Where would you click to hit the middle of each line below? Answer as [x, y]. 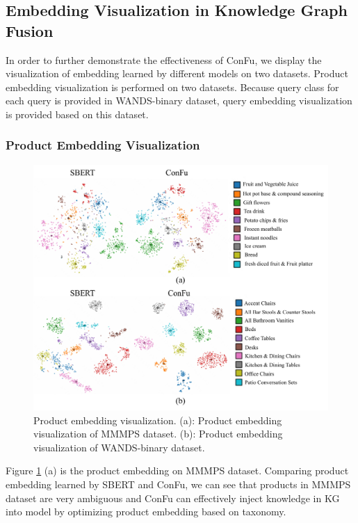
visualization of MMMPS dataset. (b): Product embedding [158, 434]
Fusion [30, 30]
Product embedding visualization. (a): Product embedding [158, 420]
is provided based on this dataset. [77, 114]
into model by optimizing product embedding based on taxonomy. [146, 512]
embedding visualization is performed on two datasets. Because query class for [172, 87]
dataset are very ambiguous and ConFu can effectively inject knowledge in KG [173, 498]
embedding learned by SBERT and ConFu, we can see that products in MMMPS [178, 484]
